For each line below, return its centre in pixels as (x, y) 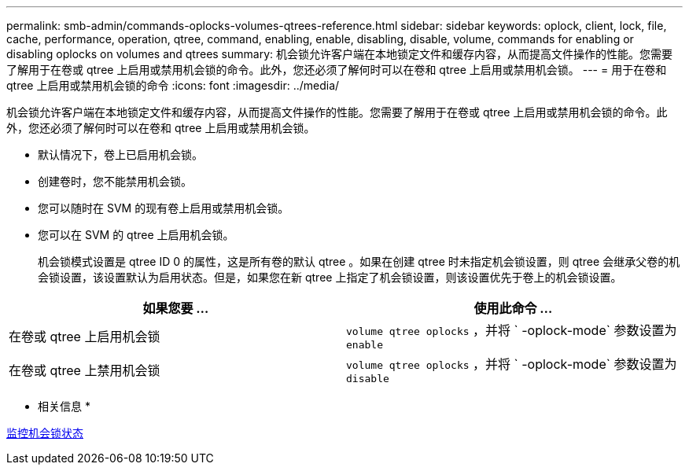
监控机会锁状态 (45, 433)
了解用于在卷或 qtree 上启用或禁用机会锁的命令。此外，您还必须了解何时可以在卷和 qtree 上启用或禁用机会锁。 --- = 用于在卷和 (337, 70)
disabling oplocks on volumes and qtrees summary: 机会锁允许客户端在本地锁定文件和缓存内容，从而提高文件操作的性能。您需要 (340, 54)
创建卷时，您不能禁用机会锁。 (115, 181)
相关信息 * (64, 406)
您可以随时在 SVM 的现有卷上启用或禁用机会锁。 (164, 208)
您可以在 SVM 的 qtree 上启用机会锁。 (136, 235)
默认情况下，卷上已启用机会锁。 (120, 155)
